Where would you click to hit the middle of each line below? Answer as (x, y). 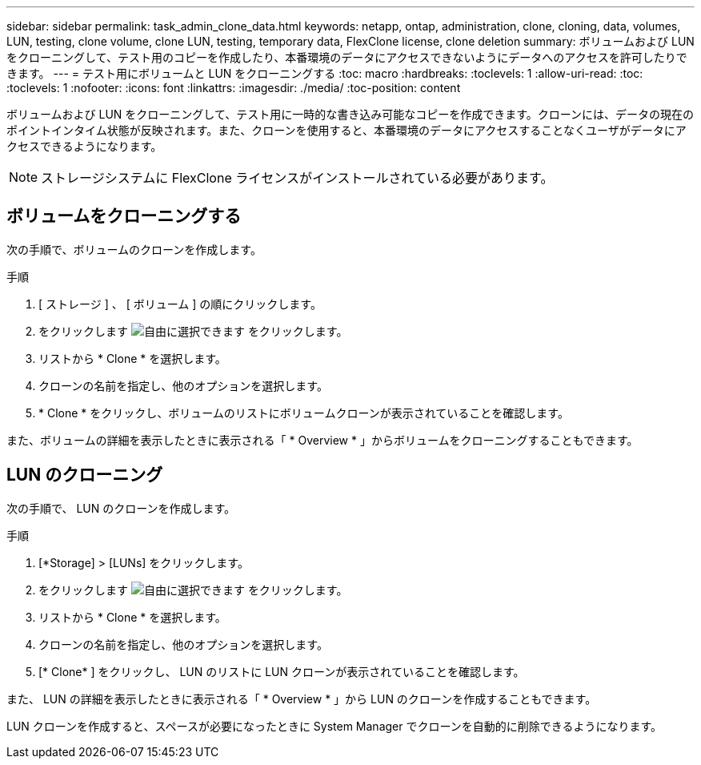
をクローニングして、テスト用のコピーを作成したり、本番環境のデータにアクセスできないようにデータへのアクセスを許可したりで (347, 57)
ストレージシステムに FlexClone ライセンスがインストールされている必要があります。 (297, 178)
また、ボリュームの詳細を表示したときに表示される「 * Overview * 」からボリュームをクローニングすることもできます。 (322, 440)
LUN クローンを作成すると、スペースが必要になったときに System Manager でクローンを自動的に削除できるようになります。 (334, 726)
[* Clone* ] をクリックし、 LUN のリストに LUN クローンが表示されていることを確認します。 (282, 671)
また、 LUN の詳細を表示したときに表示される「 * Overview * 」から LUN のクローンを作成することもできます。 (302, 699)
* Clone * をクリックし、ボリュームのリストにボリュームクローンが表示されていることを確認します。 (304, 413)
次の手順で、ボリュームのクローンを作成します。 (134, 249)
